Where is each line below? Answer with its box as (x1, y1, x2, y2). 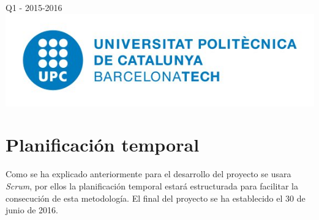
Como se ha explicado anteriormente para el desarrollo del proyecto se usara (6, 167, 291, 180)
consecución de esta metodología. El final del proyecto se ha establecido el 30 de (6, 191, 306, 204)
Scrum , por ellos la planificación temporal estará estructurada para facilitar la (6, 180, 299, 193)
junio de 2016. (6, 204, 58, 216)
